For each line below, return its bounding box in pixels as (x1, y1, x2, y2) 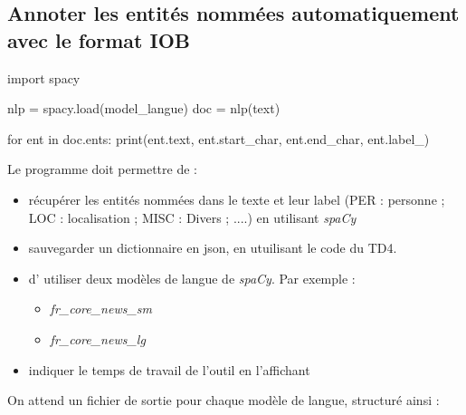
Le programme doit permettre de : (7, 159, 197, 179)
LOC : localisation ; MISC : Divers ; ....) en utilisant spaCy (28, 207, 357, 227)
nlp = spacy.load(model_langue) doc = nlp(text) (7, 99, 281, 118)
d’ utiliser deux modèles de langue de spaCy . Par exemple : (28, 268, 356, 287)
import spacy (7, 68, 81, 87)
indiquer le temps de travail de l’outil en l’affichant (28, 360, 310, 379)
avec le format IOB (7, 25, 190, 53)
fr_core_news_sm (50, 299, 153, 318)
